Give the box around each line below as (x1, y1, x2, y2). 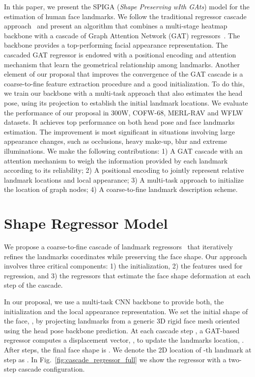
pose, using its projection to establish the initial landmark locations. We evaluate (4, 97, 248, 108)
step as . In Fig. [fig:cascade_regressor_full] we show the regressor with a (4, 354, 227, 364)
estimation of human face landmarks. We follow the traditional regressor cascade (4, 11, 247, 21)
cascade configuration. (18, 364, 85, 374)
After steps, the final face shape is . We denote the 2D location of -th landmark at (4, 344, 252, 354)
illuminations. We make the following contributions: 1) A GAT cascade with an (4, 145, 243, 156)
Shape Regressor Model (4, 213, 168, 233)
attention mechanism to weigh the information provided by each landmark (4, 155, 228, 165)
